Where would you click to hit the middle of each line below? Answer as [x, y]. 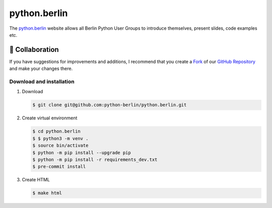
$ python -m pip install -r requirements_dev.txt [95, 159]
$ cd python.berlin [56, 131]
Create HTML [36, 180]
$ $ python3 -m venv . [60, 138]
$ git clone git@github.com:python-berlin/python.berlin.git [110, 105]
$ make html [47, 193]
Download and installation [42, 82]
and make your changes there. [41, 68]
